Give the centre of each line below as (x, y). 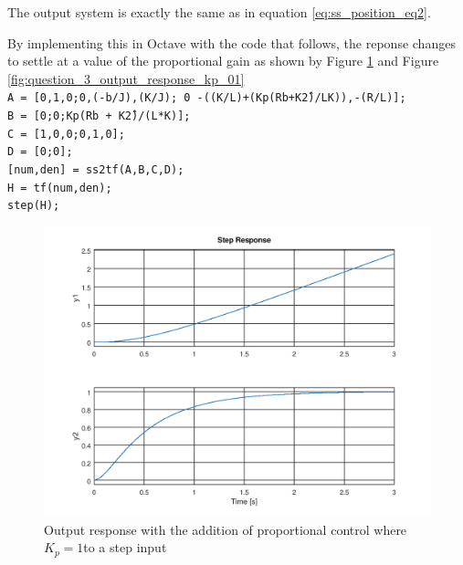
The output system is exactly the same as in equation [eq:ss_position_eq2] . (219, 12)
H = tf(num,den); (60, 188)
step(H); (34, 206)
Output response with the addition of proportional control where (226, 529)
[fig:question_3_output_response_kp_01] (126, 78)
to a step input (125, 547)
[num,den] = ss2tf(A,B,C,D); (96, 170)
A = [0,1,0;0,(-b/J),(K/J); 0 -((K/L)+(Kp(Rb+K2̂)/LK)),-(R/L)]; (207, 98)
